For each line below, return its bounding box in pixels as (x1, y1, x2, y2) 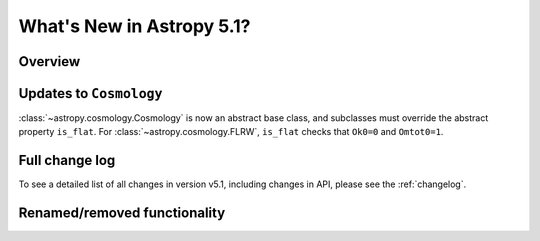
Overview (18, 53, 81, 70)
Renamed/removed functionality (18, 205, 226, 222)
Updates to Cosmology (18, 85, 163, 102)
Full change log (18, 152, 116, 169)
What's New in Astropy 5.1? (18, 15, 251, 37)
